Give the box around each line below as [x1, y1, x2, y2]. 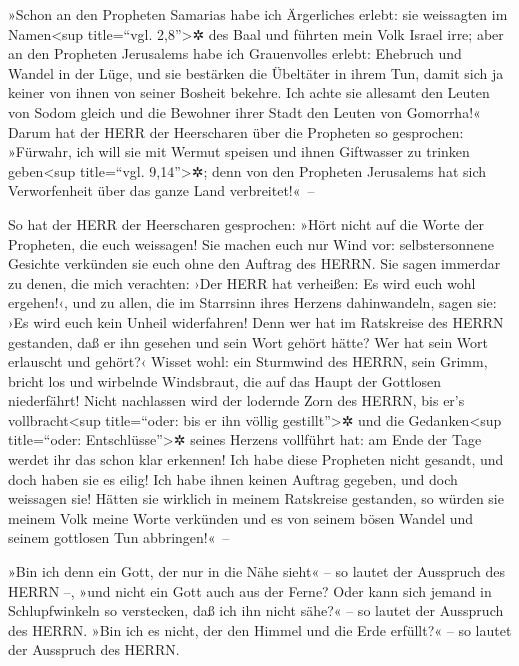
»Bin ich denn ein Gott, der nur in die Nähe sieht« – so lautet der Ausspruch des [8, 561, 506, 582]
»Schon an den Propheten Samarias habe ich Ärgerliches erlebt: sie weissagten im [8, 4, 508, 24]
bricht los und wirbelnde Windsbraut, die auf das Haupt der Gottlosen [8, 370, 442, 391]
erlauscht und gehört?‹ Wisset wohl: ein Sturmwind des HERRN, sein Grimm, [8, 351, 488, 372]
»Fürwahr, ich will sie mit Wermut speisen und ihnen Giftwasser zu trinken [8, 141, 470, 162]
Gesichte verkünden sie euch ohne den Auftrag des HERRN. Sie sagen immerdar [8, 253, 501, 274]
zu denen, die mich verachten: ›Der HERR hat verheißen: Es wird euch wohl [8, 272, 476, 293]
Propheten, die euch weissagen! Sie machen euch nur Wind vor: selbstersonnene [8, 233, 495, 254]
